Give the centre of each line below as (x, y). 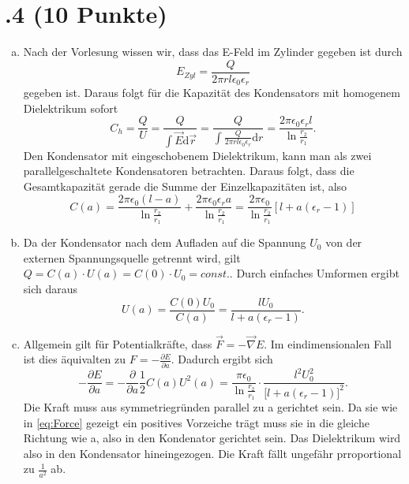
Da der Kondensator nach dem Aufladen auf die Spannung (165, 242)
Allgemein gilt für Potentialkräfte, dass (118, 343)
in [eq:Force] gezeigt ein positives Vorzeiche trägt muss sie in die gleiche (196, 422)
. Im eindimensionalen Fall (328, 343)
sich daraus (51, 288)
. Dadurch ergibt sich (222, 359)
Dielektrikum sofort (71, 108)
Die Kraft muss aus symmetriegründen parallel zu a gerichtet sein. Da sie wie (210, 407)
